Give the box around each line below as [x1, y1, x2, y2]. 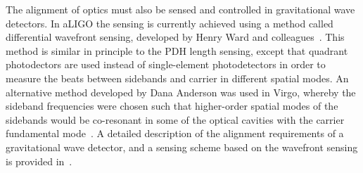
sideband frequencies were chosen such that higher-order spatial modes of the [6, 98, 338, 113]
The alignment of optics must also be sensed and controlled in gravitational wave [6, 2, 355, 16]
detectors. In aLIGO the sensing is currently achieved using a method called [6, 15, 333, 30]
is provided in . [6, 153, 72, 168]
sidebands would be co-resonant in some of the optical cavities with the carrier [6, 112, 345, 127]
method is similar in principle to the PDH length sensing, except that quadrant [6, 43, 348, 58]
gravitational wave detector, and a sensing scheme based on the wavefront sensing [6, 139, 358, 154]
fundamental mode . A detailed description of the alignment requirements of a [6, 126, 344, 141]
